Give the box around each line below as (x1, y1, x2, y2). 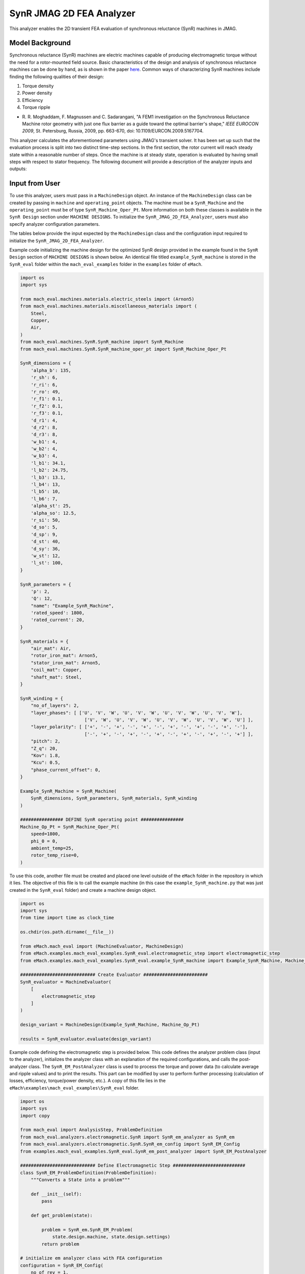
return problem (41, 1241, 80, 1247)
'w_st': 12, (30, 553, 61, 559)
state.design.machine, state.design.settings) (52, 1234, 170, 1240)
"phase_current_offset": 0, (30, 767, 101, 773)
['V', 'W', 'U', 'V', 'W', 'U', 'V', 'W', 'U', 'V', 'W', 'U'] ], (84, 716, 254, 723)
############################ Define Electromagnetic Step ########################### (20, 1162, 246, 1169)
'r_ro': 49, (30, 389, 61, 394)
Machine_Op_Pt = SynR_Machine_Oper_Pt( (20, 824, 119, 830)
